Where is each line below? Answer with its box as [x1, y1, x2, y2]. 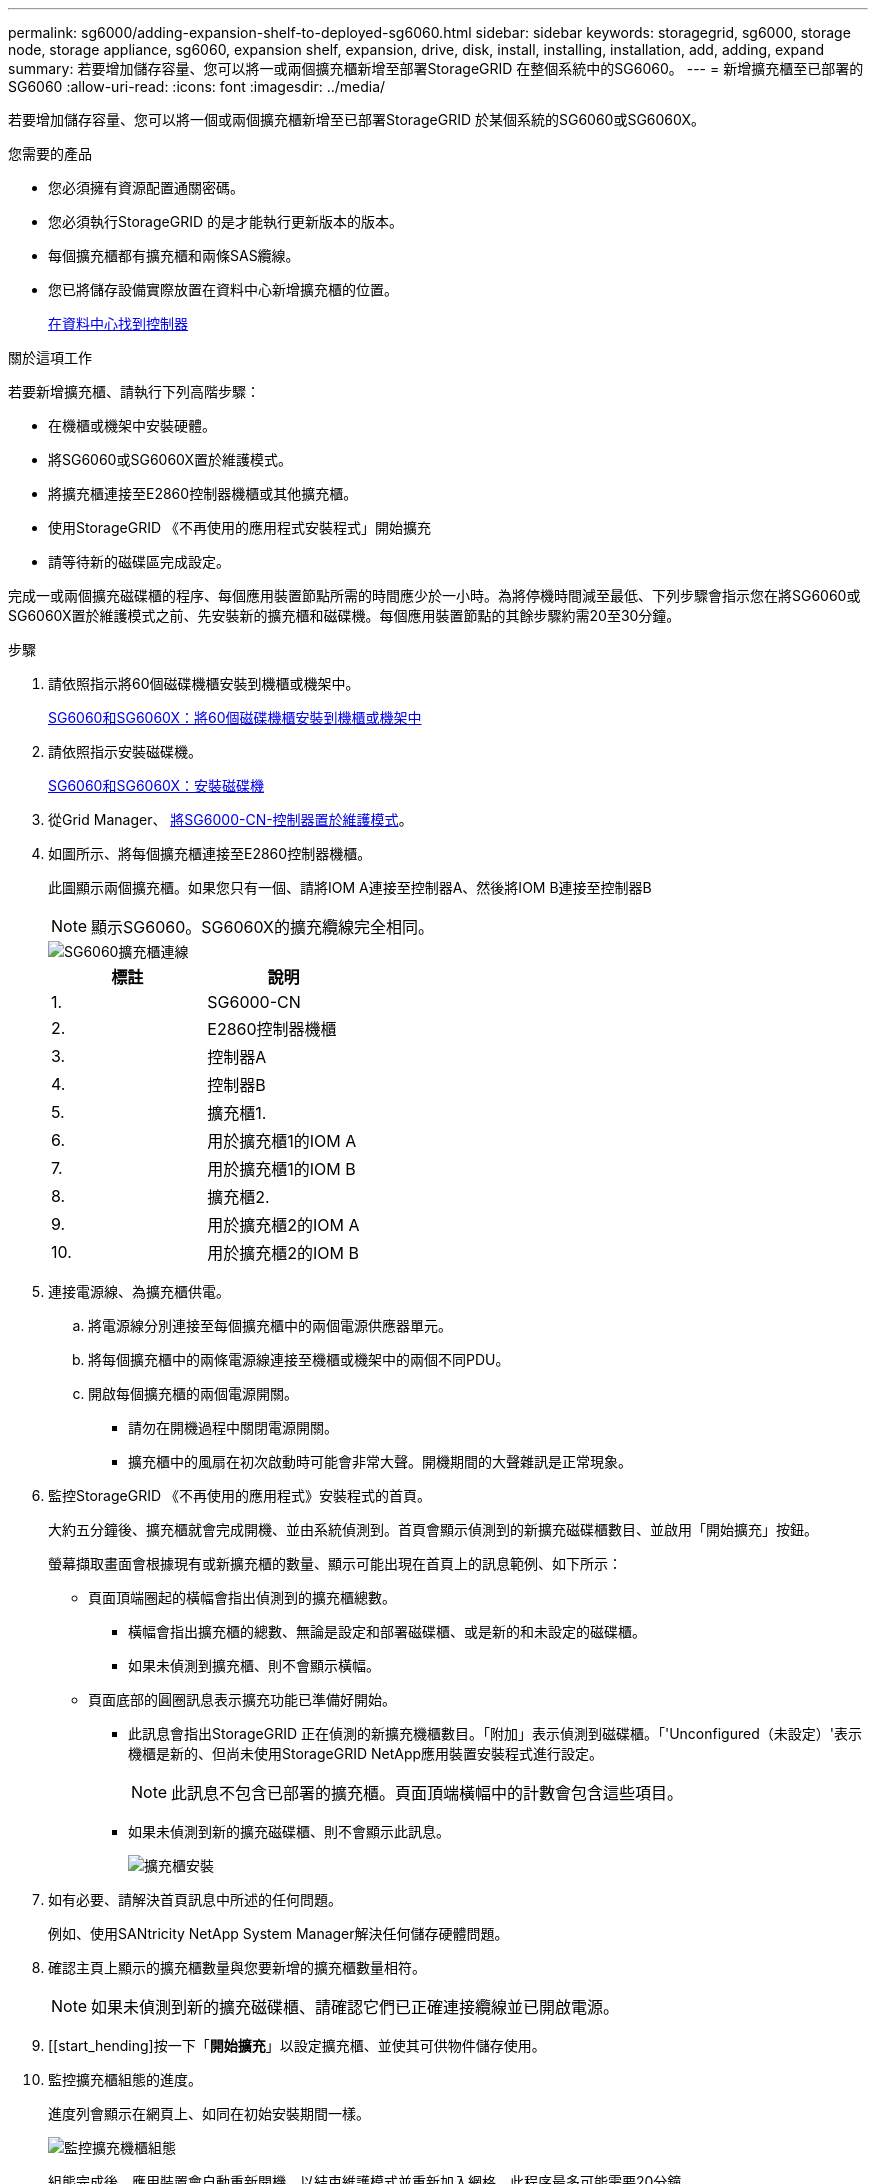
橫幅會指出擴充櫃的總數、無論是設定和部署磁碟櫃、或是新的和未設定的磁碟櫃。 [128, 1623, 646, 1640]
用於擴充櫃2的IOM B [207, 1243, 360, 1263]
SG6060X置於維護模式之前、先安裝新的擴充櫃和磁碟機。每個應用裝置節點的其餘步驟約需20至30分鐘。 [8, 607, 681, 624]
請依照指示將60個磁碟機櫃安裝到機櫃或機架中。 [48, 675, 360, 692]
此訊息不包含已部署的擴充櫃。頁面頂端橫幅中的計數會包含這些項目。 [171, 1783, 684, 1803]
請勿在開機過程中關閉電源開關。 [128, 1419, 338, 1436]
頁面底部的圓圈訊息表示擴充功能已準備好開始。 [88, 1691, 396, 1708]
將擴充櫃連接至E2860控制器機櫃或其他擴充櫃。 [48, 485, 358, 502]
